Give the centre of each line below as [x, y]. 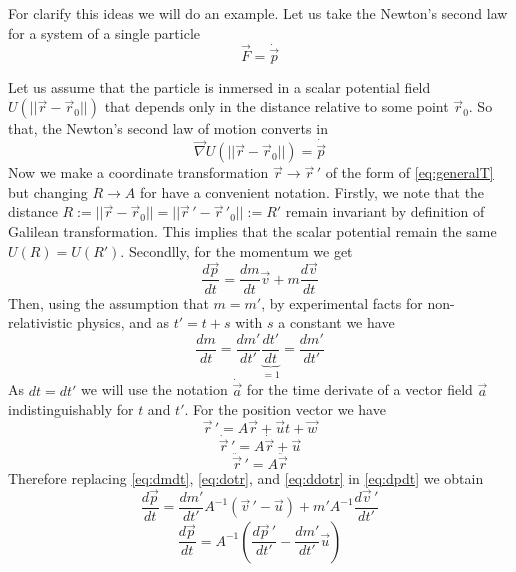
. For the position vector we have [285, 409]
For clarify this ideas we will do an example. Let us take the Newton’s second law [258, 13]
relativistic [40, 322]
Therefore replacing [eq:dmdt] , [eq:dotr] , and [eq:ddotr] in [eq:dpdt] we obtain [246, 477]
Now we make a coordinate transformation [138, 172]
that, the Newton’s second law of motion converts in [168, 128]
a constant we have [336, 322]
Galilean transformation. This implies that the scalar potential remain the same [252, 231]
